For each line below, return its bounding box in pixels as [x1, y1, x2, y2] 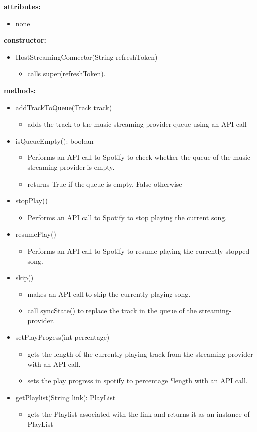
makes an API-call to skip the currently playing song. [27, 288, 191, 299]
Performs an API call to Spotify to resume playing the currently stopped [27, 245, 250, 256]
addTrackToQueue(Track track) [15, 102, 112, 112]
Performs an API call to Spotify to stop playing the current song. [27, 212, 227, 222]
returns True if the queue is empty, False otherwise [27, 178, 182, 189]
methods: [4, 85, 36, 95]
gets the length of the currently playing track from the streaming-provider [27, 349, 253, 359]
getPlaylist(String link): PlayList [15, 392, 116, 402]
